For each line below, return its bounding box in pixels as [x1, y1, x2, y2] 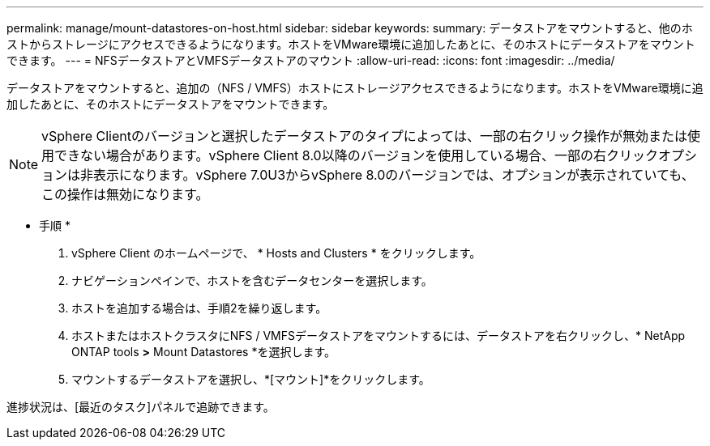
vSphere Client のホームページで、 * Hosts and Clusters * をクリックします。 [71, 246, 481, 260]
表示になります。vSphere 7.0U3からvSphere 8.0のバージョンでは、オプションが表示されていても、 [93, 167, 695, 183]
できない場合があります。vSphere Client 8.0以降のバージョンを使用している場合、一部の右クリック [54, 147, 658, 164]
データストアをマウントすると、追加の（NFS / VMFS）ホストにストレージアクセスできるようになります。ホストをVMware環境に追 [6, 81, 704, 95]
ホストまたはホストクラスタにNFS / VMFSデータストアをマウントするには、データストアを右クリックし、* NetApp [71, 329, 686, 342]
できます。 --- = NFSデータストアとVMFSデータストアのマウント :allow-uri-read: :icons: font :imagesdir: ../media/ [6, 53, 615, 67]
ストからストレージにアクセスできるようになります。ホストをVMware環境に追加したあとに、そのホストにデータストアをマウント [6, 37, 695, 51]
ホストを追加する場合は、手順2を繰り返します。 [71, 301, 327, 315]
